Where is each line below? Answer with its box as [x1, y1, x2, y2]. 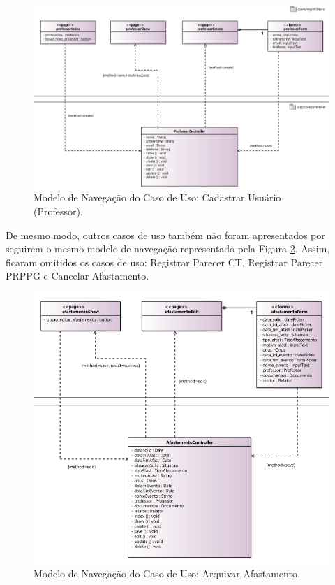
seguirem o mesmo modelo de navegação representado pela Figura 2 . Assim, [6, 241, 330, 256]
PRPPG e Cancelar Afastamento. [6, 268, 149, 283]
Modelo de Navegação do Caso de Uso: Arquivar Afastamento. [33, 566, 300, 581]
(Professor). [33, 204, 83, 219]
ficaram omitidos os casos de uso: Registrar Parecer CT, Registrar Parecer [6, 254, 323, 269]
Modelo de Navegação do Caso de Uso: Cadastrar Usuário [33, 190, 281, 205]
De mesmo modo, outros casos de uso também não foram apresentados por [6, 227, 325, 242]
